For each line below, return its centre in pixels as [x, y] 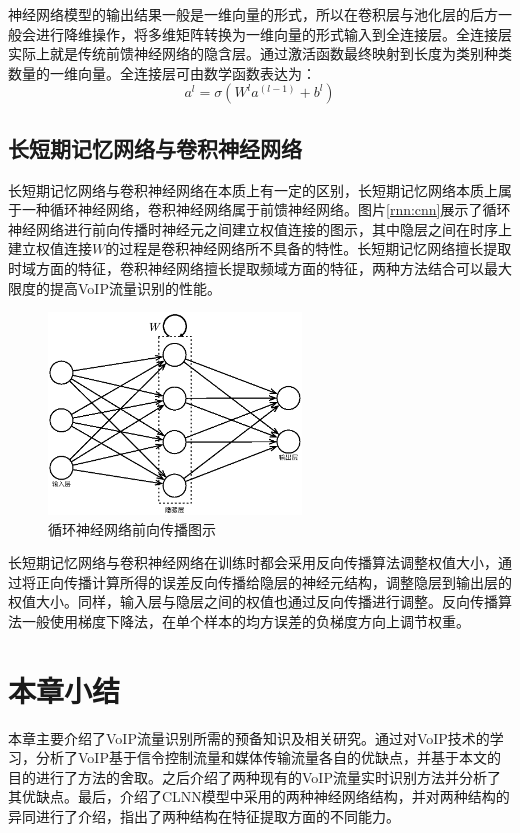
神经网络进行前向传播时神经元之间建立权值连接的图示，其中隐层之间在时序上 [260, 228]
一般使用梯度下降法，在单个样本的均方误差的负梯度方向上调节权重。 [245, 620]
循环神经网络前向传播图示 [132, 528]
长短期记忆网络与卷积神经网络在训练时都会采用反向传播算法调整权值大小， [253, 562]
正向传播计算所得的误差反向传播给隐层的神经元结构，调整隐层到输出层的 [273, 581]
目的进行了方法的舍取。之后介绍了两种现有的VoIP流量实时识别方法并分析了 [254, 776]
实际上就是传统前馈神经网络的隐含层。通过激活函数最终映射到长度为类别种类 [260, 53]
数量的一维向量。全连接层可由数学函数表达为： [162, 72]
